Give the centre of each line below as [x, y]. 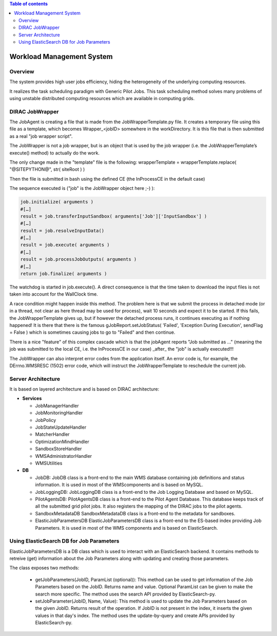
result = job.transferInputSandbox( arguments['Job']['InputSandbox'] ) [114, 216]
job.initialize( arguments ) [57, 202]
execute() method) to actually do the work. [55, 153]
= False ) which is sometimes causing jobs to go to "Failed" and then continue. [92, 332]
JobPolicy [46, 420]
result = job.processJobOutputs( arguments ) [78, 259]
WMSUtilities [49, 463]
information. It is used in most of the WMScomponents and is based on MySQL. [119, 485]
